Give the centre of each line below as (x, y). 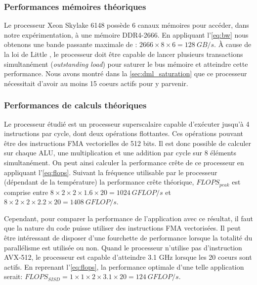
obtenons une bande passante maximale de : (71, 44)
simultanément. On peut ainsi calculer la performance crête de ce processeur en (124, 162)
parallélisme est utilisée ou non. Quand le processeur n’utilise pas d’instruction (123, 247)
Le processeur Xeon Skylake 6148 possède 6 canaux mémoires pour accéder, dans (127, 25)
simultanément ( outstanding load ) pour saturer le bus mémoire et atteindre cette (126, 64)
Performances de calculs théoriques (75, 105)
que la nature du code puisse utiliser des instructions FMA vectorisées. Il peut (122, 228)
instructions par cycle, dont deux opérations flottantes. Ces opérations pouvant (124, 133)
